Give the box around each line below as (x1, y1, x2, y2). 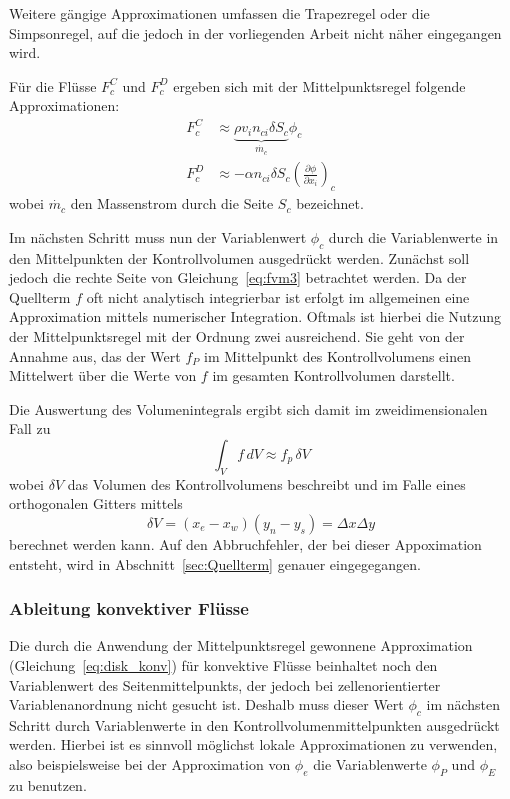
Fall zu (9, 418, 51, 439)
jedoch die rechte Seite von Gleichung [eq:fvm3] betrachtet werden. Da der (9, 267, 467, 288)
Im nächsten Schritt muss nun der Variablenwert (9, 226, 307, 247)
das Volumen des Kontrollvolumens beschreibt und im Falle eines (67, 473, 466, 494)
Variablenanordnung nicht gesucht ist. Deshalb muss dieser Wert (9, 694, 404, 715)
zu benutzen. (9, 774, 87, 795)
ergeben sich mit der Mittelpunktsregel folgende (173, 75, 466, 96)
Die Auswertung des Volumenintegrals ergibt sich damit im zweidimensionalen (9, 398, 488, 419)
